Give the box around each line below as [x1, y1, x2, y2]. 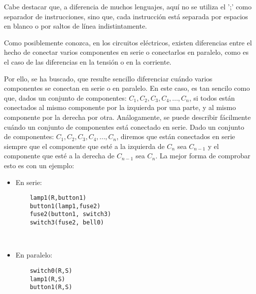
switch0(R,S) [30, 267, 73, 274]
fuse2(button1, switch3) [30, 211, 111, 218]
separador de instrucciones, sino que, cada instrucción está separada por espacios [4, 11, 248, 21]
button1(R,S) [30, 284, 73, 291]
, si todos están [189, 92, 235, 103]
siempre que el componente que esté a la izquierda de [4, 141, 165, 151]
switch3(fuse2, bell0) [30, 219, 104, 226]
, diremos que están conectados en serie [116, 131, 235, 142]
